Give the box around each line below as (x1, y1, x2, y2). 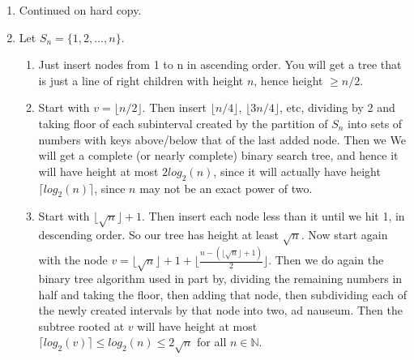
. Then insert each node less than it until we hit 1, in (142, 208, 405, 225)
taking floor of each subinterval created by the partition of (38, 114, 328, 131)
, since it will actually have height (213, 162, 381, 179)
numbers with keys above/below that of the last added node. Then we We (38, 131, 406, 148)
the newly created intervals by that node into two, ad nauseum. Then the (38, 302, 403, 319)
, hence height (254, 71, 323, 88)
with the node (38, 251, 108, 268)
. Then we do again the (268, 251, 384, 268)
